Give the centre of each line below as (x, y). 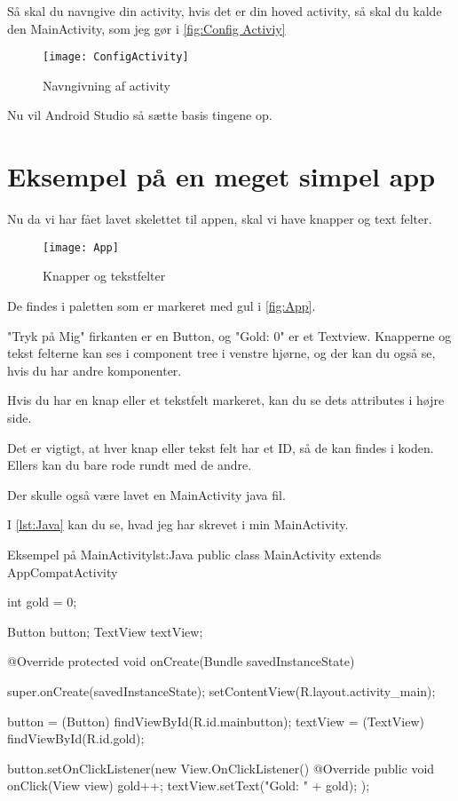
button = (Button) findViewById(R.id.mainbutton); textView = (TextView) (216, 721)
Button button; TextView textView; (105, 631)
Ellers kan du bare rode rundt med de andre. (130, 465)
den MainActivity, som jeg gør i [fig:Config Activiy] (146, 28)
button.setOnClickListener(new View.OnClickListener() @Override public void (221, 768)
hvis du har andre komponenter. (95, 370)
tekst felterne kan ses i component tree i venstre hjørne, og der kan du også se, (221, 353)
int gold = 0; (42, 602)
